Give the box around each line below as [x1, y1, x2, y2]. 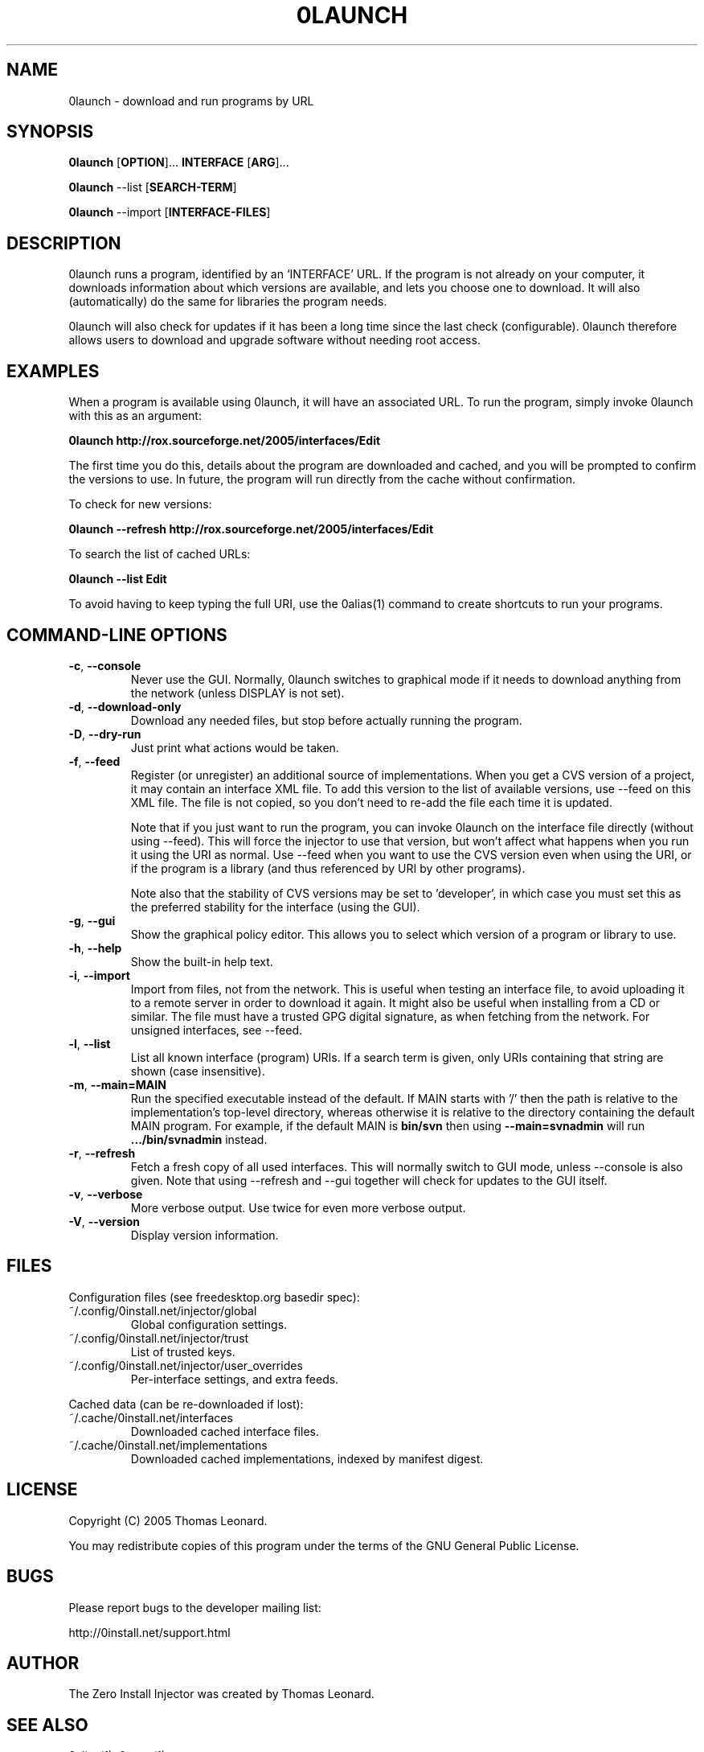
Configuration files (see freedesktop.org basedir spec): [68, 1289, 360, 1304]
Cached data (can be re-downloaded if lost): [68, 1396, 304, 1411]
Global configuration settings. [130, 1317, 288, 1331]
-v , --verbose [68, 1187, 143, 1201]
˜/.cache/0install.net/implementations [68, 1437, 268, 1452]
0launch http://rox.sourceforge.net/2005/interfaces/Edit [68, 434, 381, 448]
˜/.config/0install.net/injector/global [68, 1303, 257, 1318]
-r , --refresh [68, 1145, 136, 1160]
